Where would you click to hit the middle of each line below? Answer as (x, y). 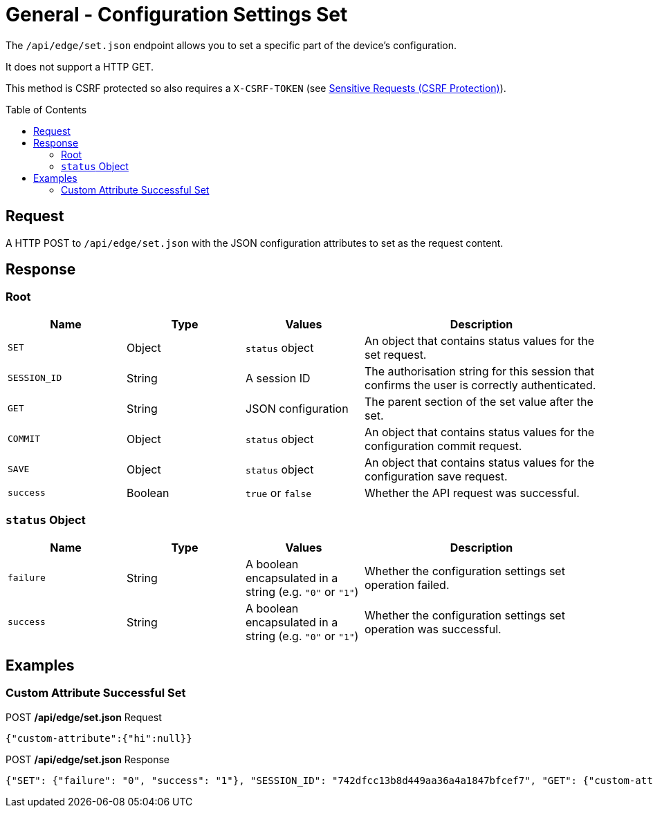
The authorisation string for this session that (480, 371)
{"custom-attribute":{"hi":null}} (99, 738)
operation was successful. (433, 629)
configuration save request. (436, 476)
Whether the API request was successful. (472, 493)
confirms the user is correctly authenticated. (480, 385)
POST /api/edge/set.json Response (88, 759)
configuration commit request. (443, 446)
